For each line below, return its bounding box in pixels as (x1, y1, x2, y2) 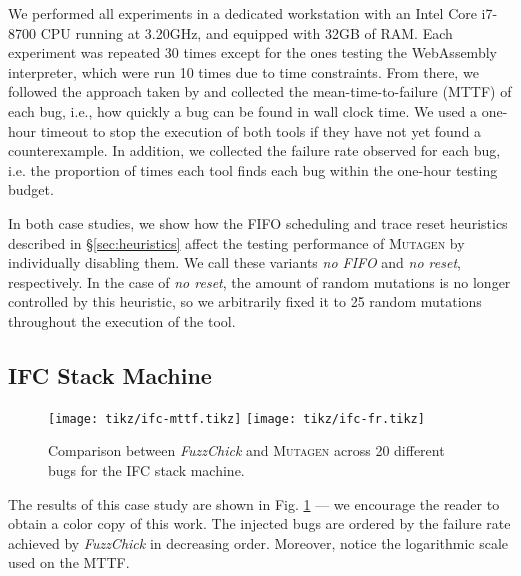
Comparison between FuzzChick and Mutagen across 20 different (48, 440, 445, 461)
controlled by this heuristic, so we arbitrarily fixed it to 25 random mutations (8, 291, 482, 312)
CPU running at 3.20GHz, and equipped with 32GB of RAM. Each (40, 22, 453, 43)
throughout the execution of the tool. (8, 310, 236, 331)
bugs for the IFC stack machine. (48, 459, 245, 480)
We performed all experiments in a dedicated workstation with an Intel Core (8, 3, 477, 23)
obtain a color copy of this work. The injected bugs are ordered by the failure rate (8, 513, 511, 534)
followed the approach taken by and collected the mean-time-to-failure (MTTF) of (8, 81, 512, 102)
